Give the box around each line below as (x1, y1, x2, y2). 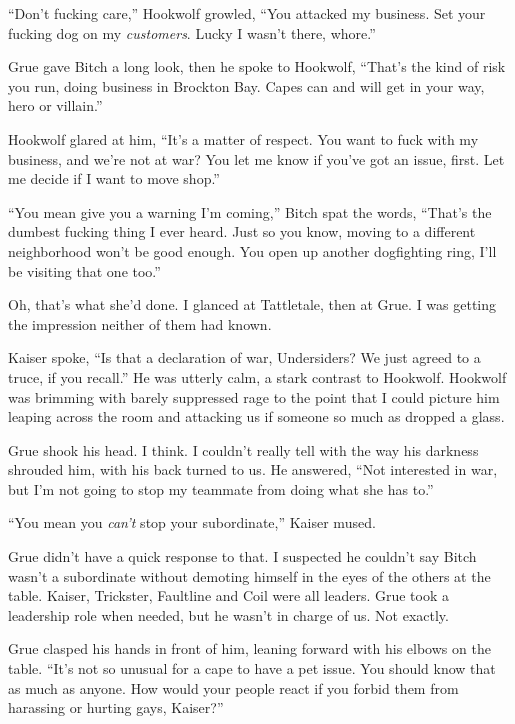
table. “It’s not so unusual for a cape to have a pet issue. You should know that (8, 658, 496, 679)
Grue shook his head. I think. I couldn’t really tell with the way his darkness (8, 439, 479, 460)
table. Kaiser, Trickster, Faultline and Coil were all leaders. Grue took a (8, 585, 449, 606)
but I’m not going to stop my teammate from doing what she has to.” (8, 478, 434, 499)
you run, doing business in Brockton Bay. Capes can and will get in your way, (8, 75, 485, 96)
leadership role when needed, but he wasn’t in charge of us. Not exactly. (8, 604, 449, 625)
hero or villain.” (8, 95, 103, 116)
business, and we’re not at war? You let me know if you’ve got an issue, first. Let (8, 148, 505, 169)
